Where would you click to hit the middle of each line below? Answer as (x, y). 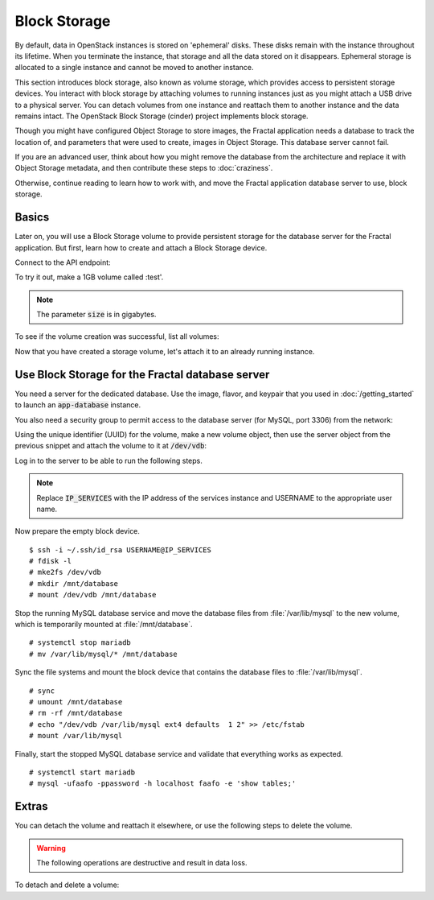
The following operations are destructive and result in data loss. (142, 863)
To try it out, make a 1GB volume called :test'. (89, 277)
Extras (31, 806)
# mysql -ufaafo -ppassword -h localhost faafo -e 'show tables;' (163, 784)
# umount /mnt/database (76, 702)
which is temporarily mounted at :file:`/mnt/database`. (104, 625)
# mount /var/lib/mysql (76, 736)
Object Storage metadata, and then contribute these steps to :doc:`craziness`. (144, 168)
